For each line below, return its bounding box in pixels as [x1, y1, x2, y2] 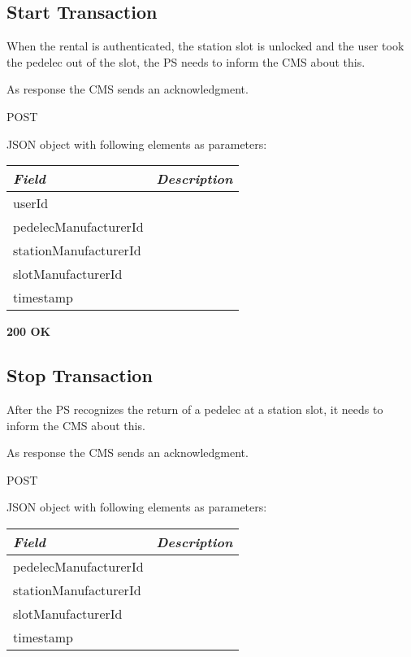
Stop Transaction [6, 363, 153, 388]
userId [13, 194, 49, 213]
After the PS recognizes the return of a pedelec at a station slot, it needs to [6, 400, 383, 417]
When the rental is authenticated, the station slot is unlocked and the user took [6, 37, 405, 54]
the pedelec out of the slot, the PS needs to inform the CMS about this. [6, 53, 366, 70]
